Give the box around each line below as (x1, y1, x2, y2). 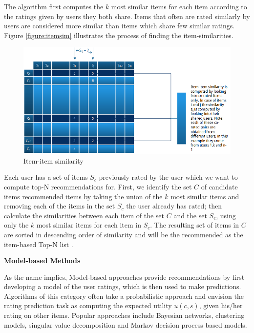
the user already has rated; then (126, 201, 222, 211)
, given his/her (199, 300, 243, 311)
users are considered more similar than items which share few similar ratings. (4, 21, 235, 31)
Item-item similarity (23, 155, 84, 166)
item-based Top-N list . (4, 239, 73, 249)
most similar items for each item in (36, 220, 141, 230)
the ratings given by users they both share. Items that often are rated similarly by (4, 11, 250, 21)
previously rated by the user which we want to (99, 172, 238, 182)
